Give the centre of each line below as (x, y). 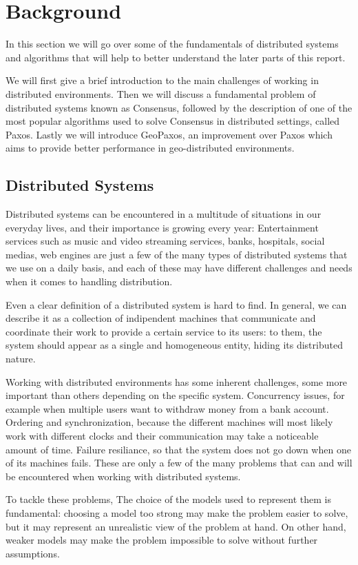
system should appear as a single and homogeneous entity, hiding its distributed (174, 345)
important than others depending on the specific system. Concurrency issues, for (175, 395)
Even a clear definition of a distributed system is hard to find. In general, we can (176, 304)
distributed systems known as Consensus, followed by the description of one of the (179, 107)
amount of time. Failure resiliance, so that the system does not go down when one (178, 449)
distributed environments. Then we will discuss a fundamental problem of (161, 93)
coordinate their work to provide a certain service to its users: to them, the (164, 331)
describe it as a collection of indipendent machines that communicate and (161, 318)
